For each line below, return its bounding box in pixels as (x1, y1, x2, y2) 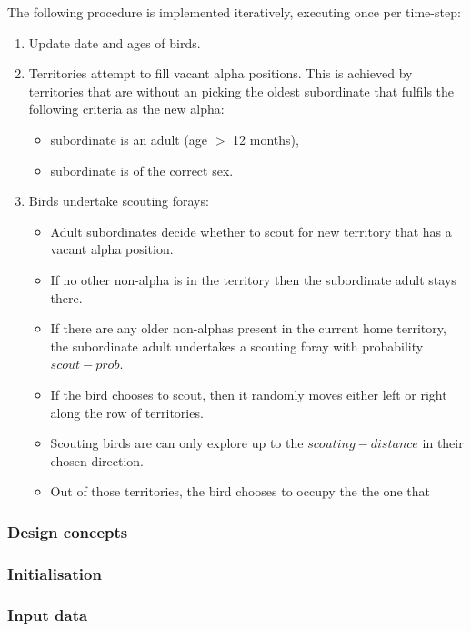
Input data (7, 604, 88, 626)
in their (422, 433, 464, 453)
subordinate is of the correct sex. (50, 160, 234, 179)
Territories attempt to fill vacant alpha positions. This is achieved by (28, 64, 413, 83)
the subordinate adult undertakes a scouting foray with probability (50, 336, 424, 355)
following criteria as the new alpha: (28, 99, 225, 118)
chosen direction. (50, 451, 144, 470)
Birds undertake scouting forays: (28, 191, 209, 210)
